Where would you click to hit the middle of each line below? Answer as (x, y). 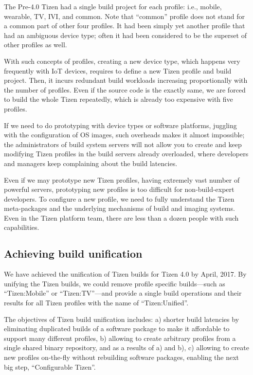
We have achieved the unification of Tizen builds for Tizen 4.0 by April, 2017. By (125, 274)
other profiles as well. (36, 45)
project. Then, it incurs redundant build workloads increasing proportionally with (126, 80)
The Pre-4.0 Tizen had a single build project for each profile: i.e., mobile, (113, 6)
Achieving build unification (73, 253)
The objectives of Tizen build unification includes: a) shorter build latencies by (122, 319)
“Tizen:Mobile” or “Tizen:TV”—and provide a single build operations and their (123, 293)
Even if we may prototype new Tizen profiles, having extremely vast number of (122, 179)
